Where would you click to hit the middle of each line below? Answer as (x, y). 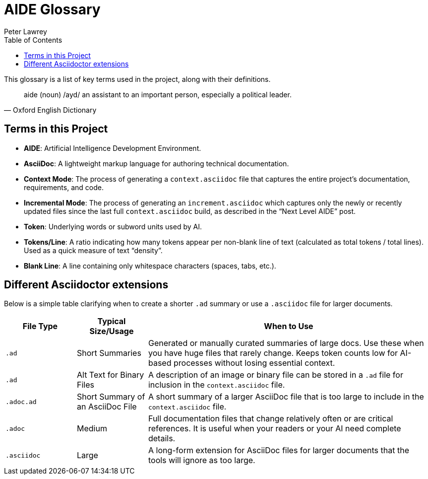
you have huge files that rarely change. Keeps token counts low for (273, 353)
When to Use (289, 326)
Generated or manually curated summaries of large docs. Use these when (286, 343)
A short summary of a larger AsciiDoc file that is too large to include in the (286, 397)
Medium (92, 429)
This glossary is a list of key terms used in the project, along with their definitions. (137, 79)
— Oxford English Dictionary (50, 110)
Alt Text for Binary (110, 375)
